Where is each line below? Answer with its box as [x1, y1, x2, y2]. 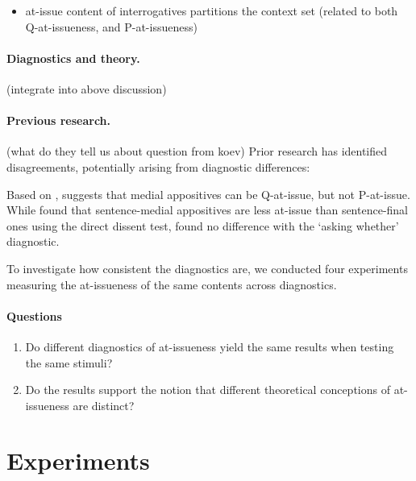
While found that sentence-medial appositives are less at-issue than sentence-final [6, 201, 409, 218]
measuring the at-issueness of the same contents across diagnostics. [6, 276, 337, 292]
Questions [6, 307, 62, 324]
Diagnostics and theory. [6, 49, 140, 66]
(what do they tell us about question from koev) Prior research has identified [6, 143, 388, 160]
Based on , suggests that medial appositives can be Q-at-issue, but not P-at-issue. [6, 185, 410, 202]
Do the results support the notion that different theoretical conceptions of [25, 381, 390, 398]
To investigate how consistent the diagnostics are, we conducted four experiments [6, 259, 408, 276]
